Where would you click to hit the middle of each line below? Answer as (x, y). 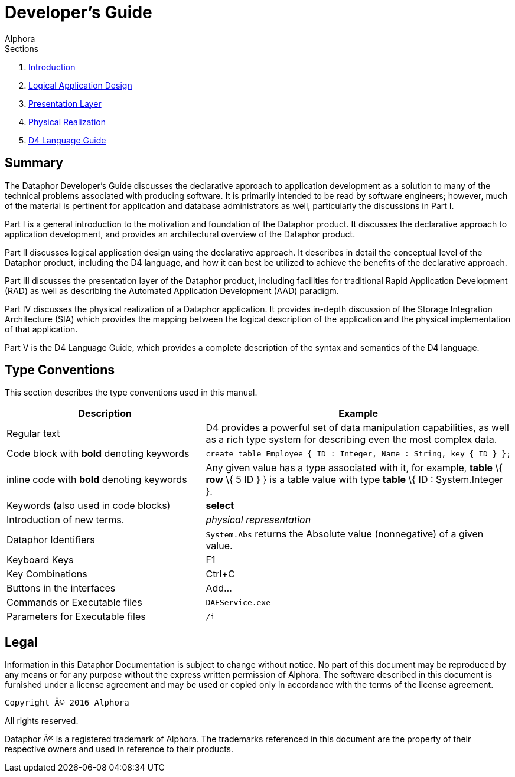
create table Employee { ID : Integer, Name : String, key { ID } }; (358, 453)
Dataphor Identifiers (51, 540)
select (220, 506)
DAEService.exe (238, 602)
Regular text (33, 434)
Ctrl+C (220, 574)
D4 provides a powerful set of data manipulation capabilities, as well (357, 428)
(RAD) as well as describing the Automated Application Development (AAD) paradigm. (172, 290)
